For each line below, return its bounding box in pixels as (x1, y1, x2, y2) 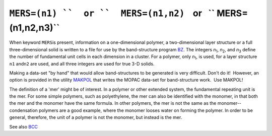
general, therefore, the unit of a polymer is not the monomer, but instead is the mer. (9, 114, 182, 120)
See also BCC (9, 123, 38, 129)
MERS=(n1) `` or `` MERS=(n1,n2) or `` (9, 8, 215, 19)
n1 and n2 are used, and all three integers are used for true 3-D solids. (9, 60, 155, 66)
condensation (9, 107, 38, 113)
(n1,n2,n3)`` (9, 22, 60, 33)
